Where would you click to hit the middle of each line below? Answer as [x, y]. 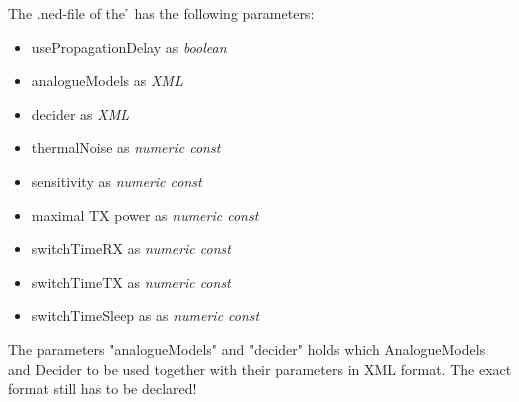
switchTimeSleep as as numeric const [145, 315]
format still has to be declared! [102, 388]
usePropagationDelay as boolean [129, 46]
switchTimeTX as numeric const [131, 281]
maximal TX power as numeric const [145, 214]
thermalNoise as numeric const [126, 147]
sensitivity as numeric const [116, 180]
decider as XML [80, 113]
